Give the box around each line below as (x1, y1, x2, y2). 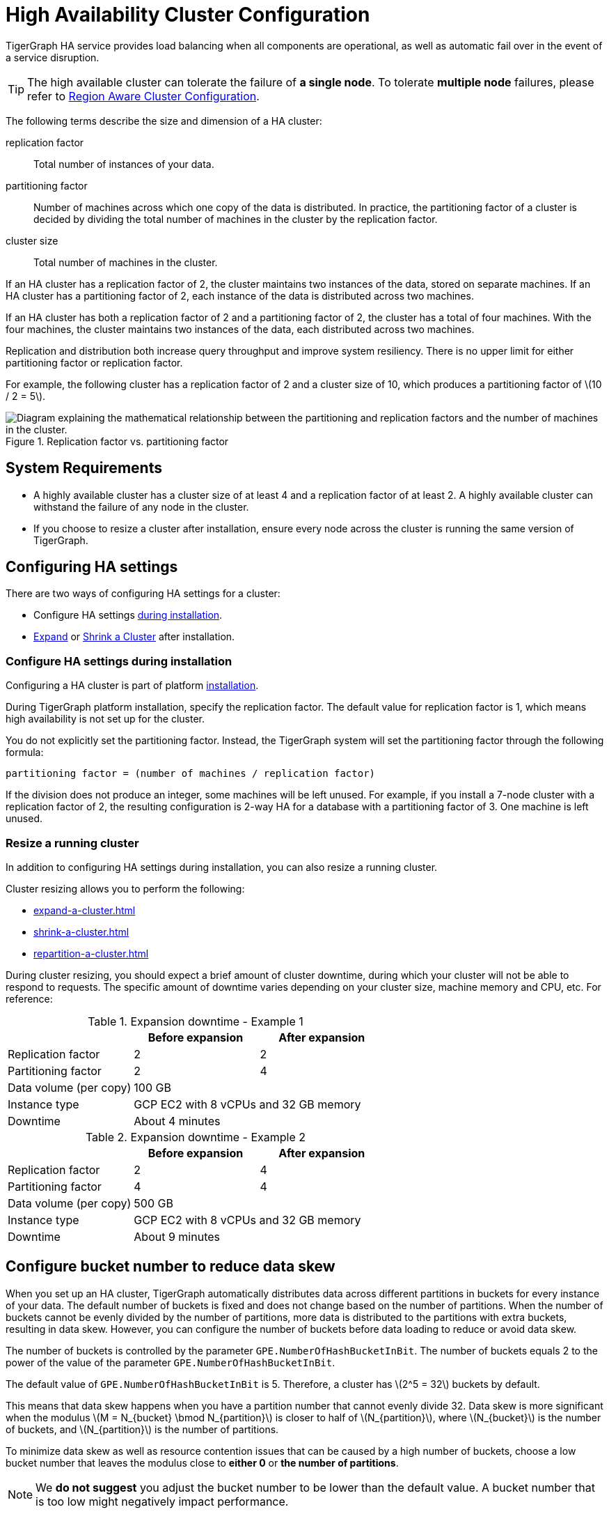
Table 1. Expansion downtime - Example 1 (88, 1014, 303, 1028)
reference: (6, 992, 53, 1005)
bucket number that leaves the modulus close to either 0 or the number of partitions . (6, 1456, 399, 1469)
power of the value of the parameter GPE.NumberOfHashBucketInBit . (6, 1356, 335, 1368)
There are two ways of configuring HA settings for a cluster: (6, 587, 280, 600)
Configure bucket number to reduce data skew (6, 1258, 335, 1276)
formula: (6, 746, 44, 759)
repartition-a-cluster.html (33, 947, 149, 959)
